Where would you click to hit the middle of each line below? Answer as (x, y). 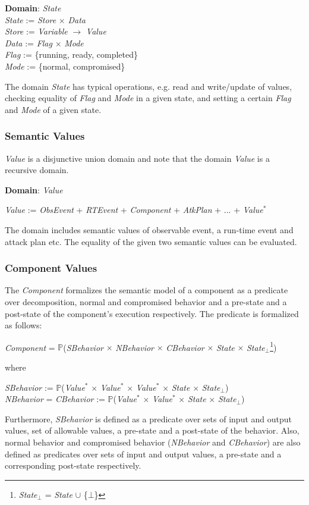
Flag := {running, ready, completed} (71, 54)
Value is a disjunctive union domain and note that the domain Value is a (137, 158)
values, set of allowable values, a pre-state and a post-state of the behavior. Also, (152, 430)
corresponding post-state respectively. (73, 465)
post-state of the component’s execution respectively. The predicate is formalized (152, 313)
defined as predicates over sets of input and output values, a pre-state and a (143, 454)
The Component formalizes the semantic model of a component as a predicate (146, 290)
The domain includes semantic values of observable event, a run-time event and (149, 229)
